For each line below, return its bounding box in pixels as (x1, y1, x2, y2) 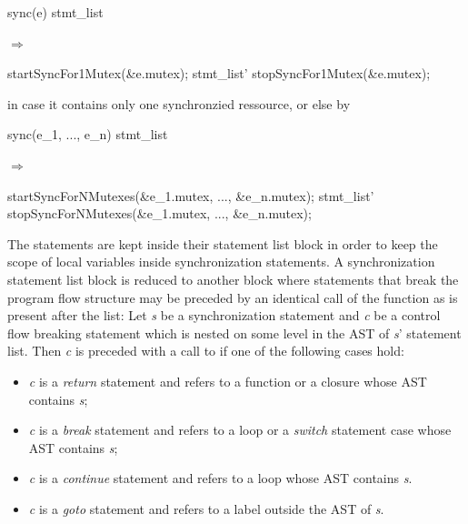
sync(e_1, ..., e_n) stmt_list (7, 125, 168, 144)
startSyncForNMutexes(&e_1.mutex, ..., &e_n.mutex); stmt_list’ (7, 186, 374, 205)
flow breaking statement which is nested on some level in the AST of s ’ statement (7, 323, 462, 342)
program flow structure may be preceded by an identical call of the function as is (7, 287, 458, 307)
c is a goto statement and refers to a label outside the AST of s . (28, 499, 384, 518)
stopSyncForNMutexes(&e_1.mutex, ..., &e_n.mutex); (7, 204, 312, 223)
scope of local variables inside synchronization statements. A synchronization (7, 252, 435, 271)
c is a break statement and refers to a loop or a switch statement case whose (28, 420, 452, 439)
